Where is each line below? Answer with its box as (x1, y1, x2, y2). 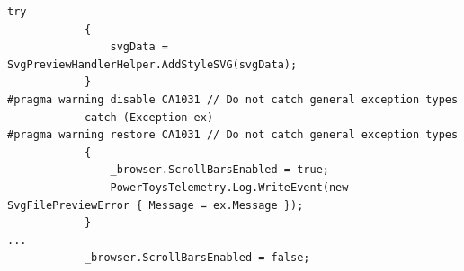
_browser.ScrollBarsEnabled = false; (84, 251, 310, 265)
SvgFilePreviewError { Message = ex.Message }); (7, 198, 304, 212)
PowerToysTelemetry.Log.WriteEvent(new (110, 180, 349, 194)
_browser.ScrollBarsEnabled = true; (110, 163, 329, 177)
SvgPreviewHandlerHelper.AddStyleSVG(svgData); (7, 57, 298, 71)
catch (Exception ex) (84, 110, 214, 124)
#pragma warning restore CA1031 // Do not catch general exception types (7, 128, 459, 142)
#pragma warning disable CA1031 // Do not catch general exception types (7, 92, 459, 106)
